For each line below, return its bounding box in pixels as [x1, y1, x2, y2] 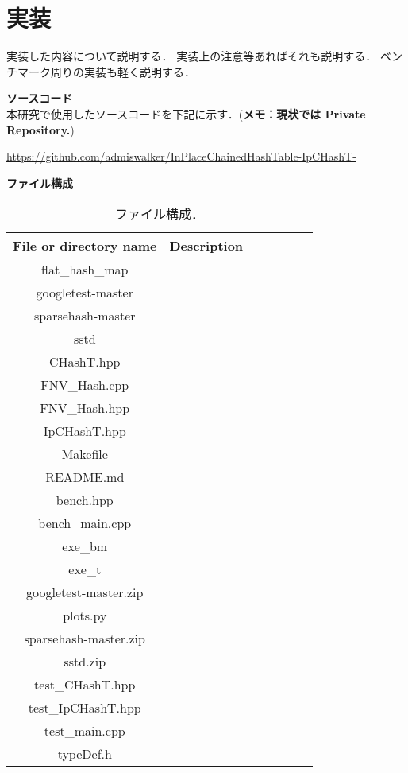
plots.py [63, 606, 107, 625]
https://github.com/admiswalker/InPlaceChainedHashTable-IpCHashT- [6, 148, 356, 165]
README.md [45, 468, 125, 487]
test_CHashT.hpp [34, 675, 136, 694]
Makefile [61, 445, 108, 464]
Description [169, 236, 244, 255]
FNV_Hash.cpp [40, 375, 129, 394]
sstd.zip [64, 652, 106, 671]
